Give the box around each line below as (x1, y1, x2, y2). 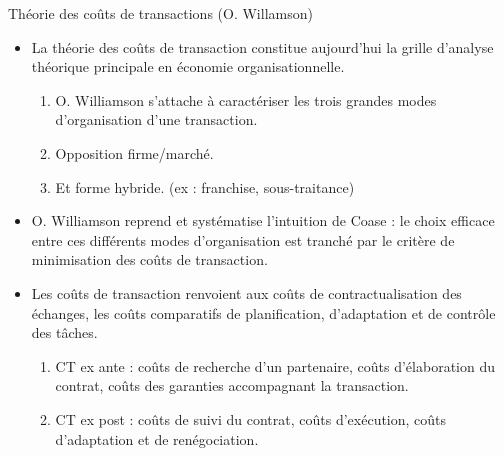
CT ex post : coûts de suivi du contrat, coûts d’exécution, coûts (55, 408, 447, 429)
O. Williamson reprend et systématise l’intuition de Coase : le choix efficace (31, 210, 495, 231)
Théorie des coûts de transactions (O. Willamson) (8, 3, 313, 23)
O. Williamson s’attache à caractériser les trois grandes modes (55, 89, 437, 110)
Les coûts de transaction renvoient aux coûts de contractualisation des (31, 282, 462, 303)
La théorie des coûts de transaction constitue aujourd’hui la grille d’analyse (31, 36, 494, 57)
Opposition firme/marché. (55, 142, 214, 163)
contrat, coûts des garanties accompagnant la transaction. (55, 375, 409, 396)
